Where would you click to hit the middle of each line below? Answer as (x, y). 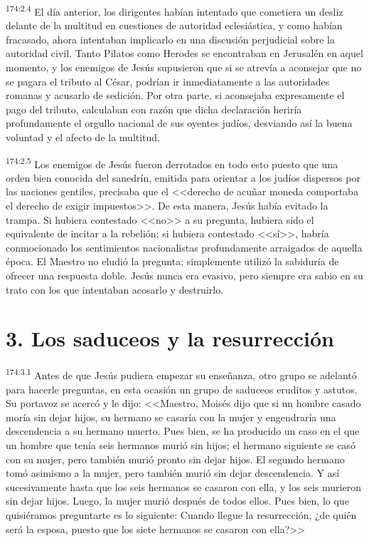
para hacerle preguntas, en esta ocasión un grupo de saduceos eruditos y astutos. (182, 389)
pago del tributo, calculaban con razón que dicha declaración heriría (154, 109)
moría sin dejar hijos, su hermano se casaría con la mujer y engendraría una (171, 417)
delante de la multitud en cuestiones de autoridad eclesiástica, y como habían (174, 25)
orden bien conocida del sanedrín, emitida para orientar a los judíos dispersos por (183, 177)
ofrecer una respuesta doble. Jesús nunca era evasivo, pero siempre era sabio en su (184, 275)
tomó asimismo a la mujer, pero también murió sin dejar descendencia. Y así (173, 473)
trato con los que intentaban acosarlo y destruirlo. (115, 289)
